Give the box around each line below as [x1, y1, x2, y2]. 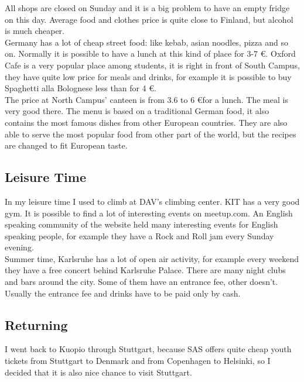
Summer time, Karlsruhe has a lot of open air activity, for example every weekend [5, 252, 299, 264]
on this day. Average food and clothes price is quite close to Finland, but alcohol [5, 13, 293, 25]
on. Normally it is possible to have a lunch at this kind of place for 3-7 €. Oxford [5, 47, 296, 60]
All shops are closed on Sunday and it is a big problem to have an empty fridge [5, 2, 290, 13]
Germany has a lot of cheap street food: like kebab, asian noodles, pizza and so [5, 36, 288, 48]
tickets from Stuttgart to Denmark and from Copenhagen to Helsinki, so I [5, 355, 271, 367]
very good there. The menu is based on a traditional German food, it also [5, 105, 269, 117]
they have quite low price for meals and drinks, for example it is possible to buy [5, 70, 292, 82]
